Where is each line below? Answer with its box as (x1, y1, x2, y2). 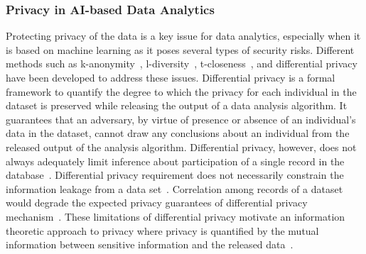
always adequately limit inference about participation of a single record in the (6, 153, 345, 168)
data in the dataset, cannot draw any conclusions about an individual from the (6, 126, 350, 140)
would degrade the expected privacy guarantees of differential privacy (6, 195, 308, 210)
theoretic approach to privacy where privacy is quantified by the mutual (6, 223, 319, 238)
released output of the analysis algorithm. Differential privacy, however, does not (6, 139, 357, 154)
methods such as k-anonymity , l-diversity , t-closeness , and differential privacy (6, 56, 357, 71)
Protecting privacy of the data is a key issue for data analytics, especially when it (6, 28, 361, 43)
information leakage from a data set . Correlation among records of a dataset (6, 181, 343, 196)
